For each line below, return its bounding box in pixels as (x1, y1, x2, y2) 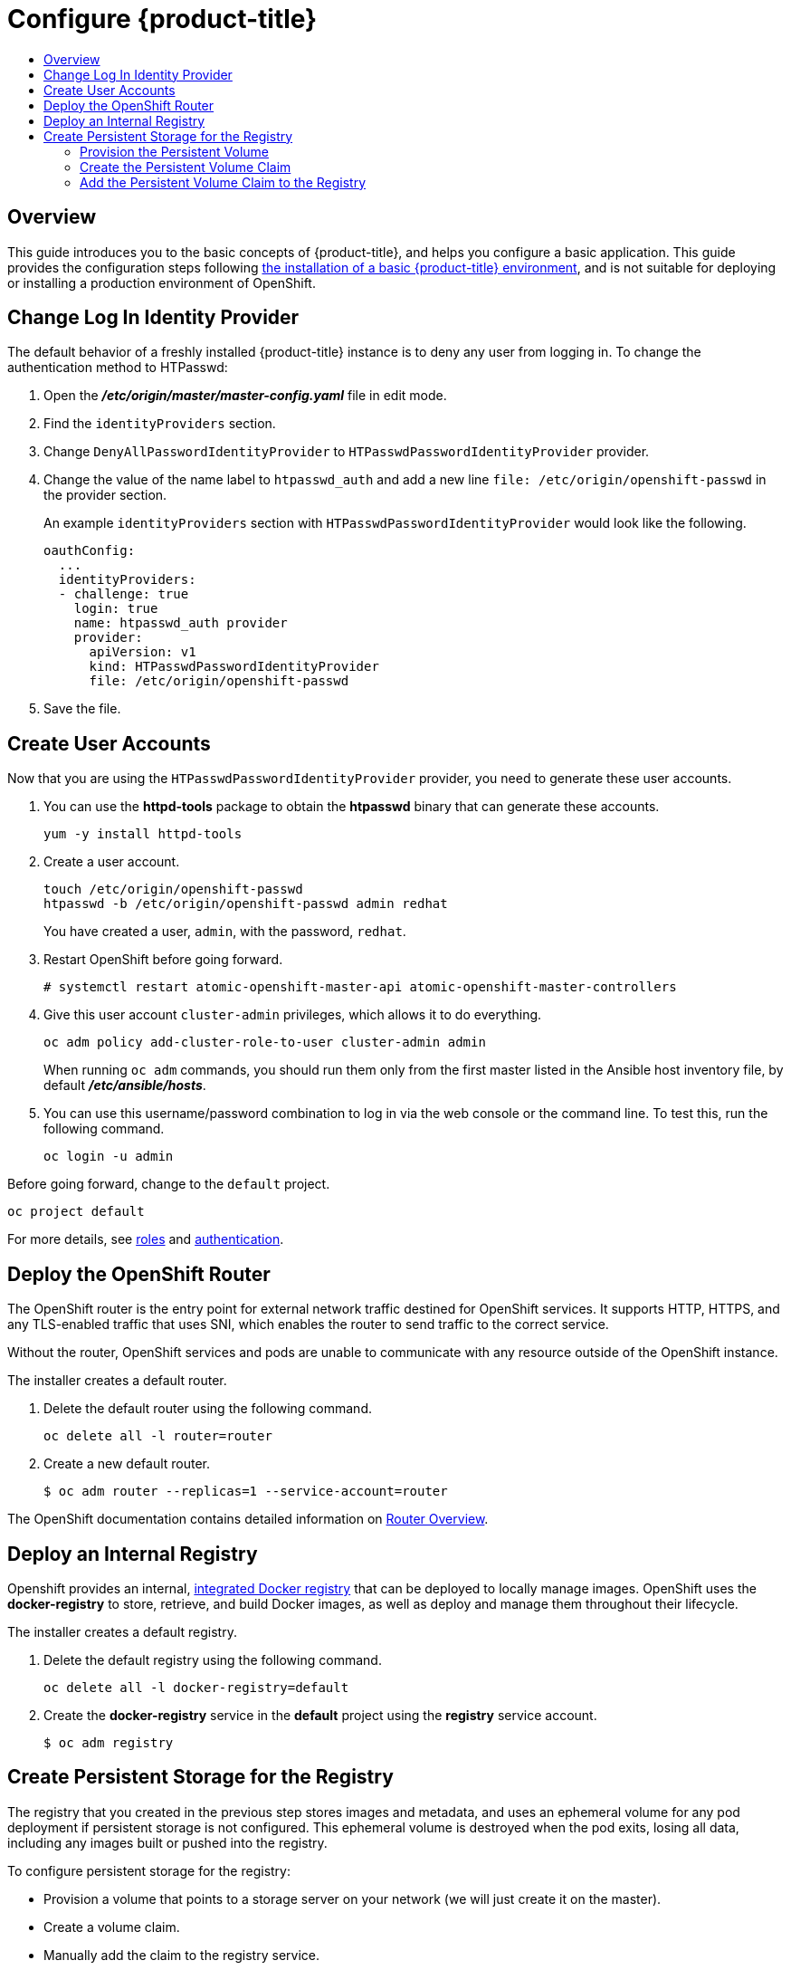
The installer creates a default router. (7, 1372, 227, 1389)
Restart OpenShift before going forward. (43, 952, 283, 968)
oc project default (7, 1204, 145, 1219)
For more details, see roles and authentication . (7, 1231, 284, 1248)
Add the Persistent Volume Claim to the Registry (80, 174, 367, 190)
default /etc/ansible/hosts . (43, 1077, 206, 1094)
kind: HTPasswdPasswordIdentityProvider (89, 659, 379, 674)
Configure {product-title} (7, 4, 318, 34)
